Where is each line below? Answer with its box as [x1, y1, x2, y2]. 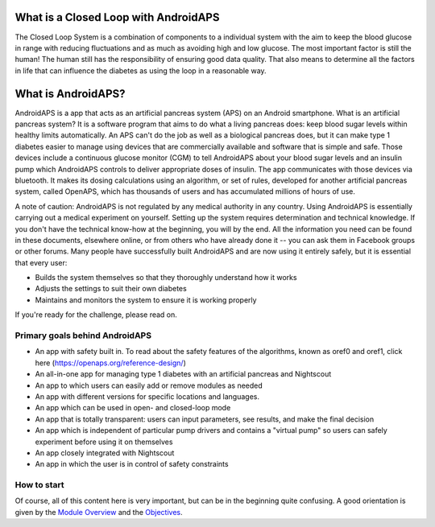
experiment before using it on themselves [35, 437, 173, 447]
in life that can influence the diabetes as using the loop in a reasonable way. [14, 65, 267, 76]
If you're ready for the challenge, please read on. [14, 310, 177, 319]
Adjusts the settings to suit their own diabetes [35, 284, 187, 294]
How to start [14, 480, 64, 491]
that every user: [14, 257, 68, 267]
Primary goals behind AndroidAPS [14, 330, 152, 341]
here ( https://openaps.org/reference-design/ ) [35, 358, 187, 368]
